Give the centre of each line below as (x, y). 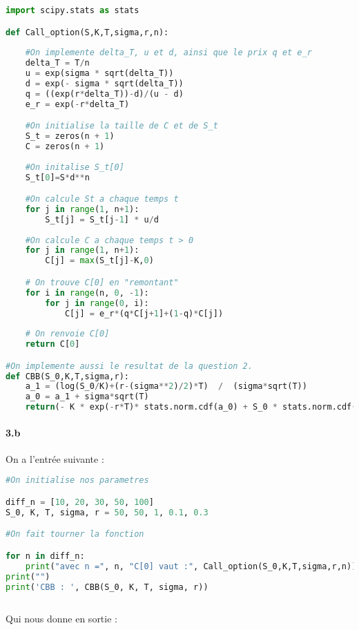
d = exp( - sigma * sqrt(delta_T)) (104, 83)
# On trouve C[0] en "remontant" (102, 282)
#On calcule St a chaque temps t (102, 199)
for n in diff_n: (45, 556)
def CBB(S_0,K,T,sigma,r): (67, 376)
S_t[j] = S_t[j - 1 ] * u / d (102, 219)
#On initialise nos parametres (77, 480)
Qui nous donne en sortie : (61, 619)
